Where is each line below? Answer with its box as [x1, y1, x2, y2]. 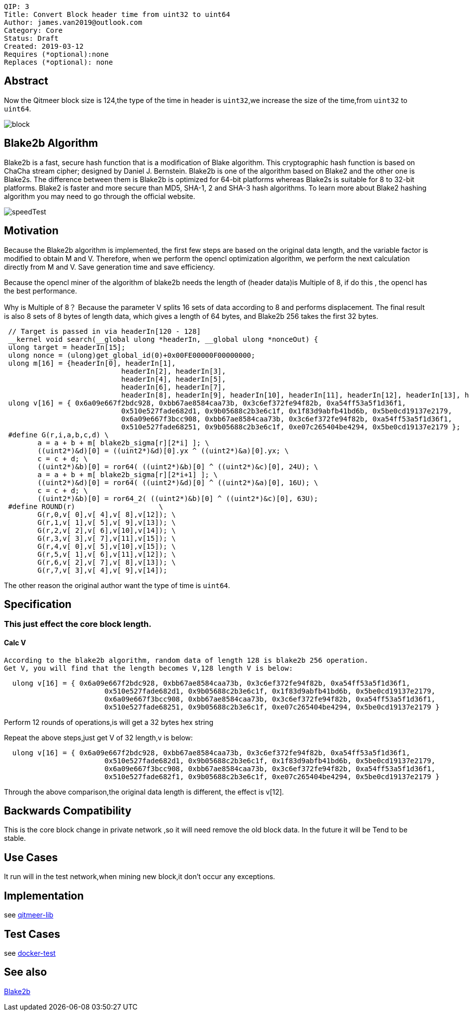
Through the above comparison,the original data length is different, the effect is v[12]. [4, 787, 284, 796]
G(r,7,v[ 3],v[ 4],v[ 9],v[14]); [37, 566, 167, 574]
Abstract [4, 75, 48, 88]
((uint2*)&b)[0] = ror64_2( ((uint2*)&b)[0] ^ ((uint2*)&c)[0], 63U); [37, 494, 318, 503]
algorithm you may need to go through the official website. [4, 192, 195, 201]
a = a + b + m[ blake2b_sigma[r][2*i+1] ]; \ [37, 470, 218, 479]
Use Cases [4, 851, 58, 864]
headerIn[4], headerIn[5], [121, 375, 226, 383]
